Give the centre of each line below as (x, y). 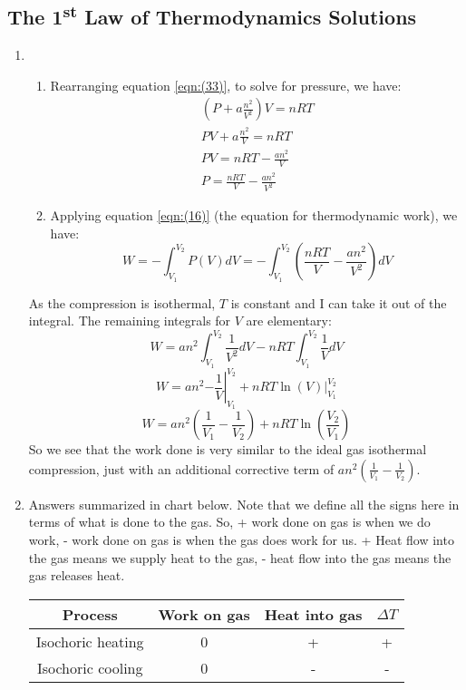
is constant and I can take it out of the (339, 302)
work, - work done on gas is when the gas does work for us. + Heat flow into (241, 539)
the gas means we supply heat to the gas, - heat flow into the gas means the (240, 557)
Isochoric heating (90, 641)
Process (90, 614)
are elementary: (289, 321)
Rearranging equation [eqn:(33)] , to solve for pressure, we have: (226, 85)
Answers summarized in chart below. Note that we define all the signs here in (244, 504)
